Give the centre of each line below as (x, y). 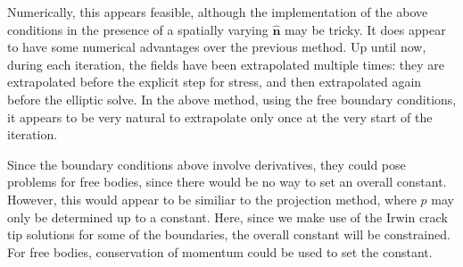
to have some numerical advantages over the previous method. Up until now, (217, 47)
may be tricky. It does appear (365, 29)
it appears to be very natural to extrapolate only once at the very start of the (220, 117)
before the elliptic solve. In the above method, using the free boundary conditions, (232, 99)
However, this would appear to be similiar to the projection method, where (212, 199)
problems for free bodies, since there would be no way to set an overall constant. (227, 182)
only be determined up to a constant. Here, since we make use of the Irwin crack (227, 217)
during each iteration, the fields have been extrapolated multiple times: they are (226, 64)
